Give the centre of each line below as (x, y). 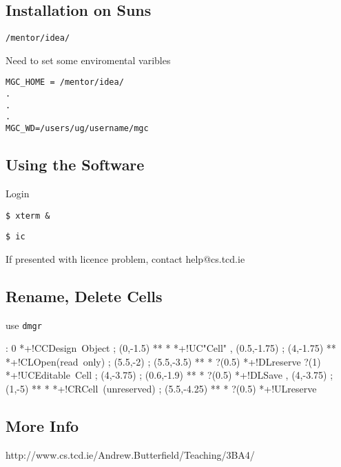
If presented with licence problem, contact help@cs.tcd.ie (125, 258)
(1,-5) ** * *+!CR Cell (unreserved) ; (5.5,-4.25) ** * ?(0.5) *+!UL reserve (161, 389)
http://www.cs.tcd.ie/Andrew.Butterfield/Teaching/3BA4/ (130, 454)
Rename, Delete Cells (84, 296)
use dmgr (24, 325)
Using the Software (75, 165)
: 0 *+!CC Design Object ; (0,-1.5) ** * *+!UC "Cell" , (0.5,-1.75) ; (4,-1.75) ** (171, 348)
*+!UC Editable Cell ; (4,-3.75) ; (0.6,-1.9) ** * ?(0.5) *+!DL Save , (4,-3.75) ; (169, 375)
